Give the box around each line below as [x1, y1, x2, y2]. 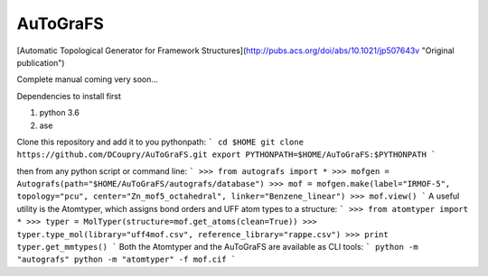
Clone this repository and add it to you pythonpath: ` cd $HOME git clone [16, 136, 305, 147]
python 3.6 [39, 107, 80, 118]
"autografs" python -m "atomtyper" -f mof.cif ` [16, 254, 237, 265]
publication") [16, 57, 65, 68]
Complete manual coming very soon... [16, 74, 158, 85]
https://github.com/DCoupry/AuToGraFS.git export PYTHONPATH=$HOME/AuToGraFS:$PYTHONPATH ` [16, 150, 436, 160]
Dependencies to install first [16, 90, 122, 101]
